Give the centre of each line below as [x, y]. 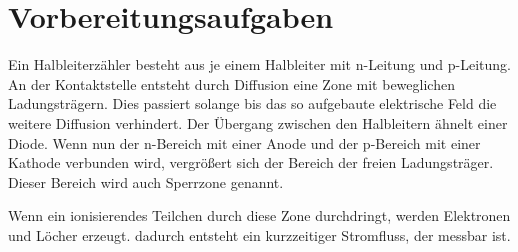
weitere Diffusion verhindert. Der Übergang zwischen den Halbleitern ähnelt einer [258, 122]
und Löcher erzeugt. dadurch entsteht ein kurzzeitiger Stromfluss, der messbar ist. [259, 234]
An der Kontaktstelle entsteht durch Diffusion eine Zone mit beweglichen [231, 83]
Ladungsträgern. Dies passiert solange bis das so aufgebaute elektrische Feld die [252, 103]
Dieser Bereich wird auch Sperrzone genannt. [146, 181]
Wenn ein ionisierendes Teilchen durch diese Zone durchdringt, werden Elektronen [259, 215]
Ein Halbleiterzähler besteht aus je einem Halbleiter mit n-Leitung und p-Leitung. [259, 64]
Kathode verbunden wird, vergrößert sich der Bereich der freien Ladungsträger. [251, 162]
